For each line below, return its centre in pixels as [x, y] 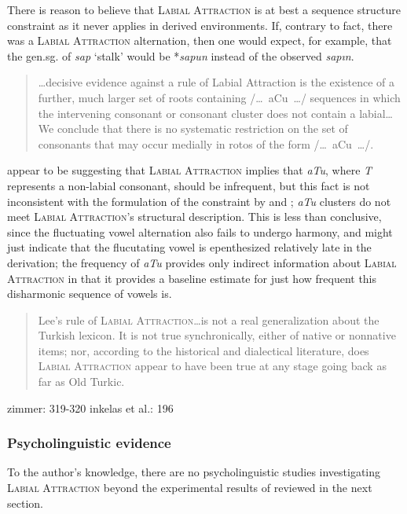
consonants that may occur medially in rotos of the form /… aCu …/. [206, 143]
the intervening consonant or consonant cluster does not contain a [197, 113]
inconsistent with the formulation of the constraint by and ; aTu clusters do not [199, 201]
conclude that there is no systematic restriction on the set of [202, 128]
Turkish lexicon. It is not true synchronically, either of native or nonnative [217, 335]
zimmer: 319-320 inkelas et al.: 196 [90, 408]
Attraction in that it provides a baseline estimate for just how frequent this [192, 278]
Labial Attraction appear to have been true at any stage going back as [212, 366]
